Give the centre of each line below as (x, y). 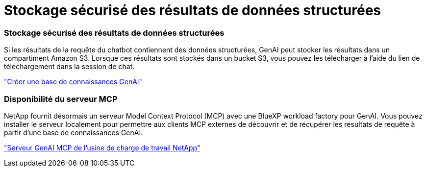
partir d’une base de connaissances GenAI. (74, 132)
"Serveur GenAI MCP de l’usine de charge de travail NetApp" (102, 147)
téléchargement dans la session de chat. (69, 67)
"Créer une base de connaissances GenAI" (73, 82)
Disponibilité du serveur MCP (61, 99)
